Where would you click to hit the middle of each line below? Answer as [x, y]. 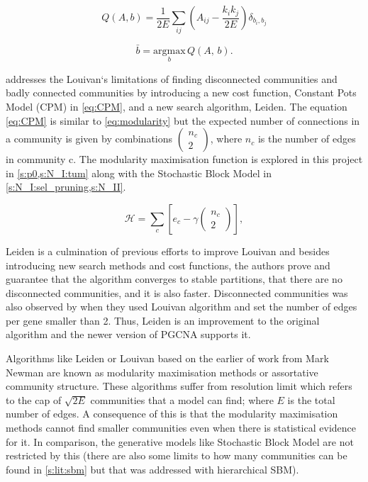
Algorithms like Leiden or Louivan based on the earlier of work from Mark [167, 358]
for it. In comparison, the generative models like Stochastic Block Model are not [180, 441]
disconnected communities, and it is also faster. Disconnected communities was [177, 292]
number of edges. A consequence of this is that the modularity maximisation [172, 414]
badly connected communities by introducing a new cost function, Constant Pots [181, 93]
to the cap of [34, 399]
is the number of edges [307, 139]
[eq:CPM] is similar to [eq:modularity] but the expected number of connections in [183, 120]
